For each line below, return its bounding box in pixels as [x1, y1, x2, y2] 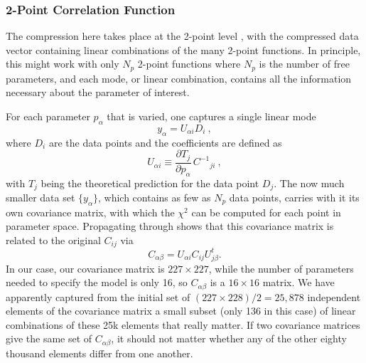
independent [307, 289, 361, 304]
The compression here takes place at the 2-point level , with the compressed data [6, 28, 359, 43]
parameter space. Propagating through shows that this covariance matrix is [6, 219, 334, 233]
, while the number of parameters [208, 261, 354, 275]
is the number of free [259, 56, 350, 71]
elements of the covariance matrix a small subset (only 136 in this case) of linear [6, 303, 356, 318]
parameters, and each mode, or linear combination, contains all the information [6, 70, 352, 85]
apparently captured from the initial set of [6, 289, 190, 304]
